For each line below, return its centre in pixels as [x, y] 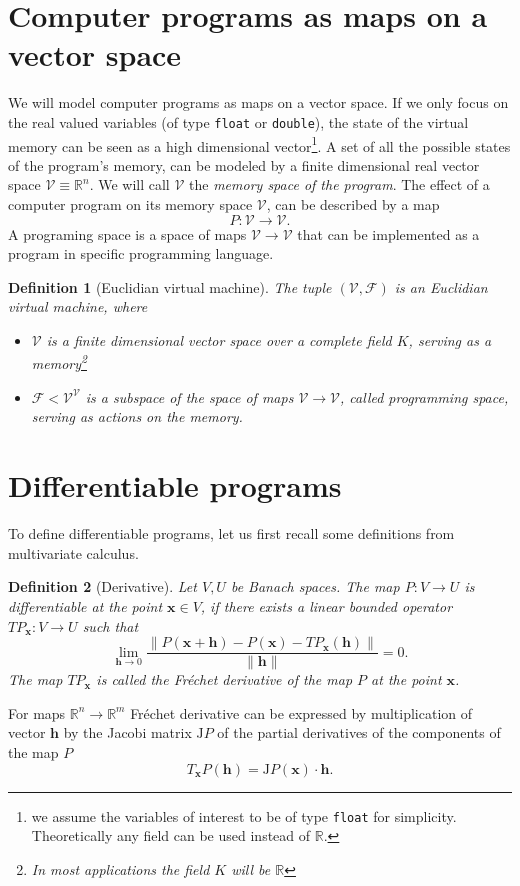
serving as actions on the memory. [137, 416]
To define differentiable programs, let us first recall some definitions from [231, 533]
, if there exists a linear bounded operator [326, 605]
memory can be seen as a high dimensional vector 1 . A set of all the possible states [259, 144]
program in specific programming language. [141, 253]
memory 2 [59, 362]
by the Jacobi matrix [127, 732]
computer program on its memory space [130, 204]
